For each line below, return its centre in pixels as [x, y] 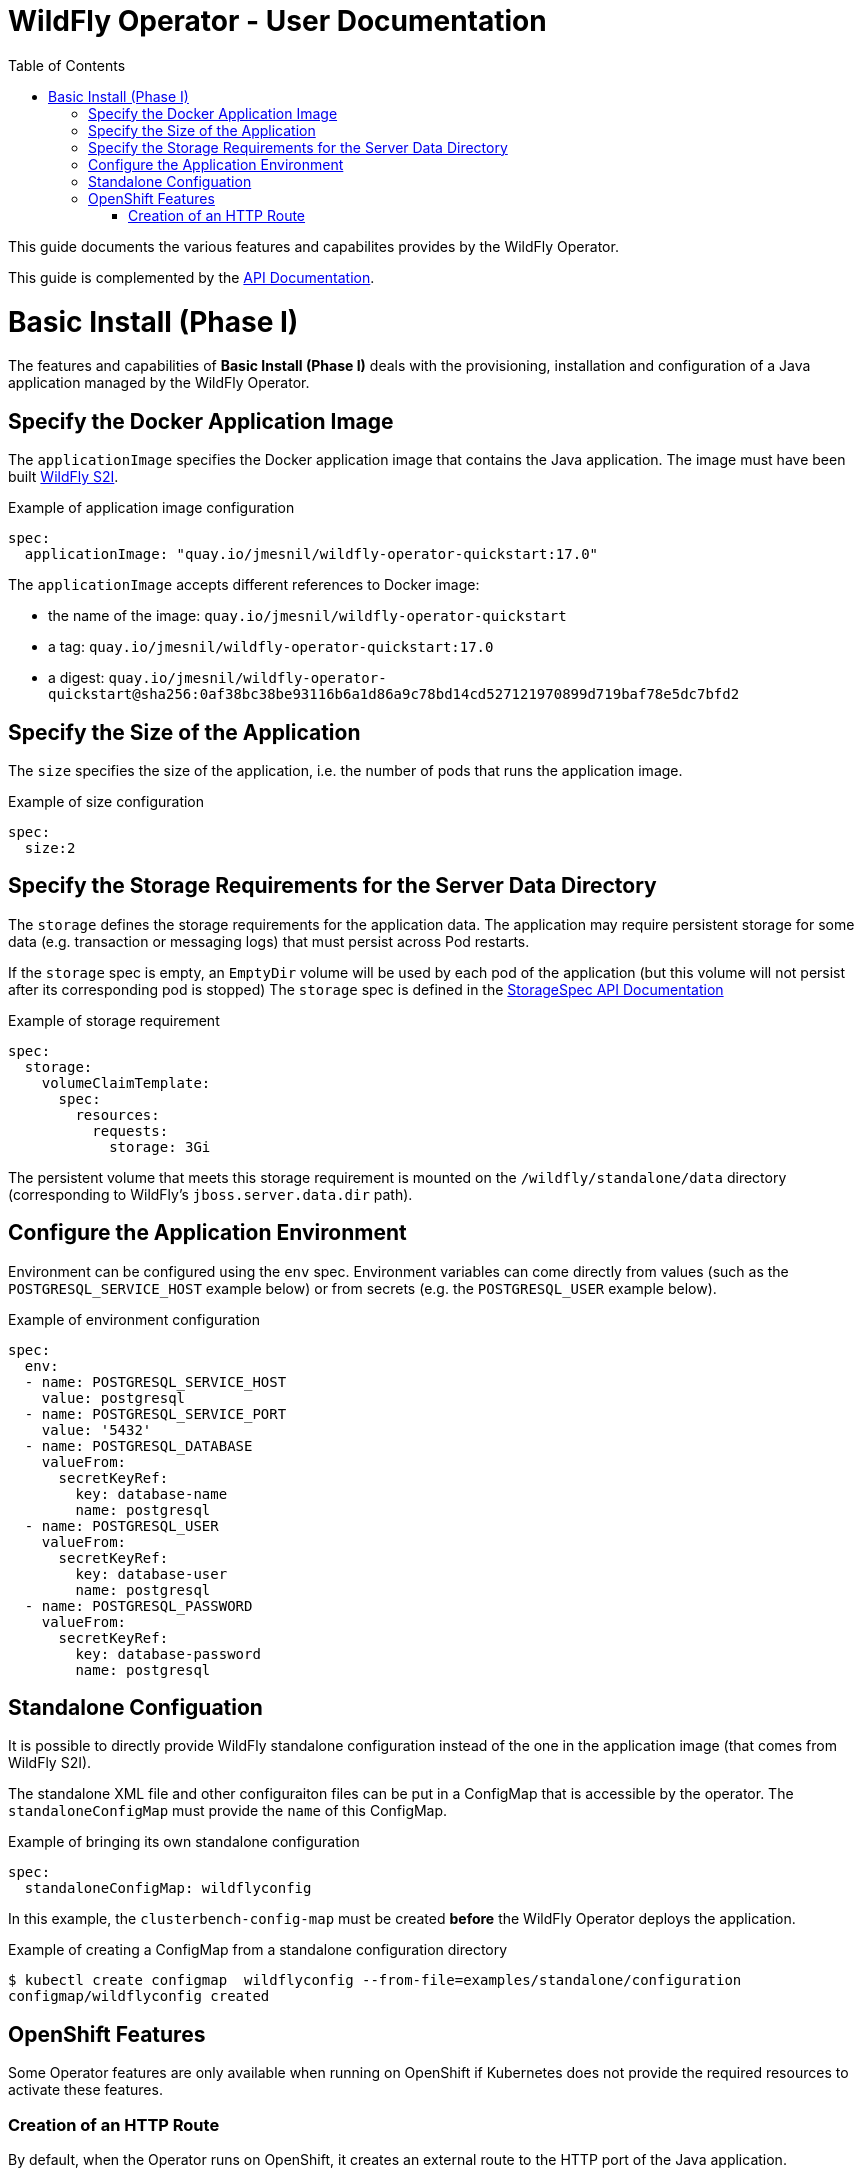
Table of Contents [67, 65]
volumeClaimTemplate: [126, 1082]
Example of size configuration [106, 801]
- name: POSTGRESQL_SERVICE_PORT [155, 1413]
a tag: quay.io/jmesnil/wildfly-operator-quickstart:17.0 [271, 647]
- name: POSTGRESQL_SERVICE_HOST [155, 1381]
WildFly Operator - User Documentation [277, 21]
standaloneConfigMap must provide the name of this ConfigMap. [228, 1811]
